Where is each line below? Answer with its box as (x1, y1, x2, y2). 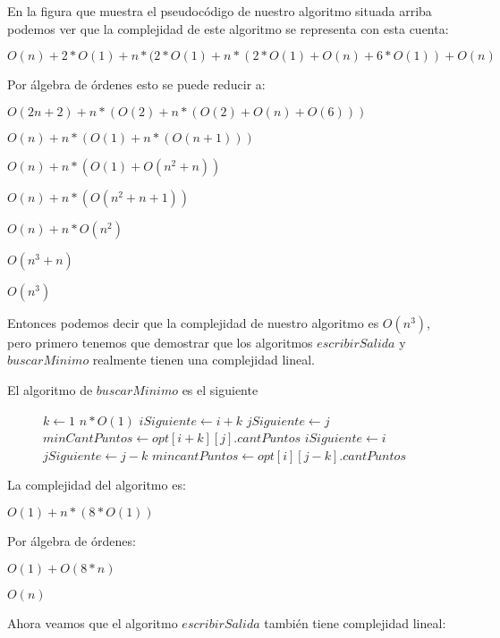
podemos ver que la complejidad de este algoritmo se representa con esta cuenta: (7, 19, 449, 38)
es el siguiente (182, 380, 258, 399)
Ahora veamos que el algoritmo (7, 613, 178, 632)
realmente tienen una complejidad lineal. (92, 350, 316, 369)
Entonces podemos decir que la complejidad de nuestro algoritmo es (7, 313, 379, 332)
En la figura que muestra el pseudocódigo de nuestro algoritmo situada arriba (7, 2, 432, 20)
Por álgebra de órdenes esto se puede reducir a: (7, 75, 266, 94)
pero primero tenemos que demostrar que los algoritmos (7, 332, 313, 351)
